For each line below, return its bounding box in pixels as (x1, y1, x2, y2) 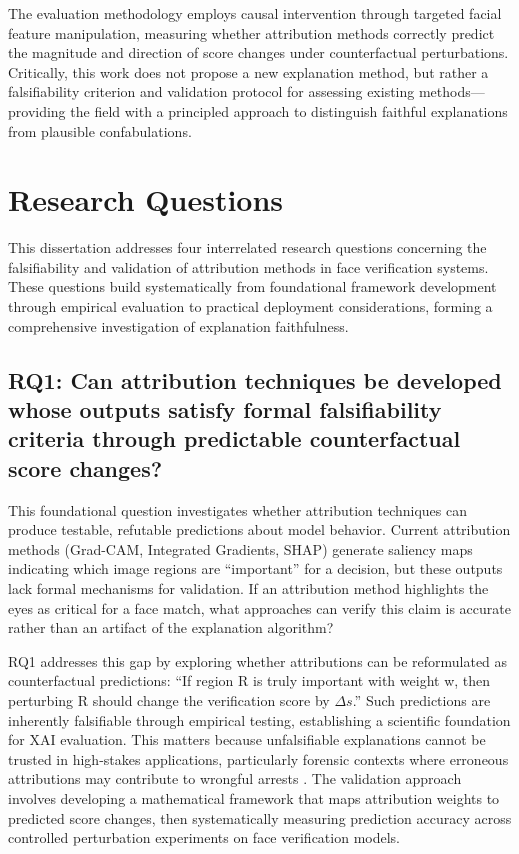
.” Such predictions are (352, 689, 491, 710)
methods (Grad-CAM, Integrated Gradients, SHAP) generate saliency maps (8, 538, 473, 559)
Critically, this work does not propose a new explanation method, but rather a (8, 61, 489, 82)
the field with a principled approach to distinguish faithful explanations (70, 100, 508, 121)
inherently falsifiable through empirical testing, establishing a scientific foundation (8, 709, 511, 730)
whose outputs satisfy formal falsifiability (8, 394, 442, 425)
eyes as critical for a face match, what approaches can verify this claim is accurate (8, 597, 511, 618)
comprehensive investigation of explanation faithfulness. (8, 315, 349, 336)
